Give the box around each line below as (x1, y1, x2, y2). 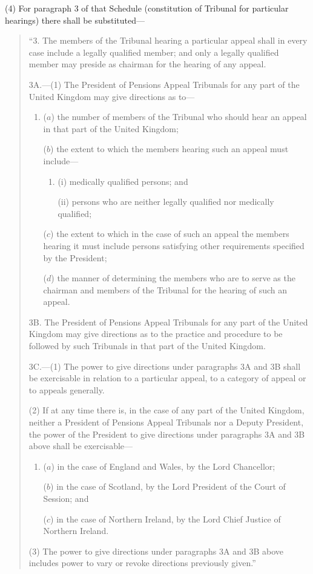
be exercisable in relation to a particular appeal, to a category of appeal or (28, 372, 306, 384)
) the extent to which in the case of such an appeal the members (50, 227, 289, 240)
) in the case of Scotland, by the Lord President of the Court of (50, 480, 286, 493)
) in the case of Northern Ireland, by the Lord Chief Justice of (50, 512, 281, 525)
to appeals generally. (28, 383, 105, 396)
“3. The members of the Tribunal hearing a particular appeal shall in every (28, 34, 308, 47)
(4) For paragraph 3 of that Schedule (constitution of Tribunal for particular (5, 2, 289, 14)
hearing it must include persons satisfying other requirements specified (43, 239, 305, 252)
